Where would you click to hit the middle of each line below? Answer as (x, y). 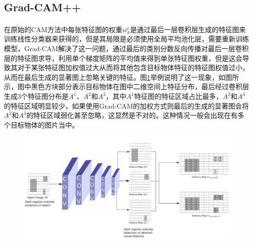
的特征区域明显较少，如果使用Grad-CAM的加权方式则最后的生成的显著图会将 (126, 105)
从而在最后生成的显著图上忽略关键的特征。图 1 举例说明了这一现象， (111, 77)
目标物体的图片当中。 (45, 124)
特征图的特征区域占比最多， (178, 96)
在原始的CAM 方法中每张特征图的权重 (63, 29)
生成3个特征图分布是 (36, 96)
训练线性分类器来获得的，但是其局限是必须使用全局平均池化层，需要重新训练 (126, 39)
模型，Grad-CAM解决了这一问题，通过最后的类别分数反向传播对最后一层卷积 (126, 48)
